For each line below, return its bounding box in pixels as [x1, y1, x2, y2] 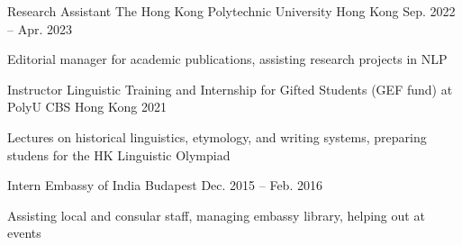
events [7, 223, 41, 242]
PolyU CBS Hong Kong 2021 [7, 97, 167, 116]
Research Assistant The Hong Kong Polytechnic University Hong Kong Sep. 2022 [7, 2, 456, 20]
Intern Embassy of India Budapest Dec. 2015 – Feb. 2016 [7, 176, 322, 195]
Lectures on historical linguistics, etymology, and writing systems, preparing [7, 127, 427, 146]
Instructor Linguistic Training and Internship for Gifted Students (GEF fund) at [7, 79, 453, 98]
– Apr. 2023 [7, 19, 72, 38]
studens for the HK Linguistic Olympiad [7, 145, 231, 164]
